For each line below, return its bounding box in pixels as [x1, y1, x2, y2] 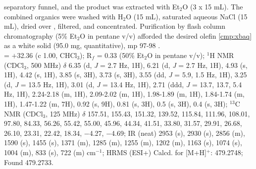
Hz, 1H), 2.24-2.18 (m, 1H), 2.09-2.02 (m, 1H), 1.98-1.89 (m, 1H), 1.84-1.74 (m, [4, 89, 245, 99]
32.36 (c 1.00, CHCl [17, 50, 77, 60]
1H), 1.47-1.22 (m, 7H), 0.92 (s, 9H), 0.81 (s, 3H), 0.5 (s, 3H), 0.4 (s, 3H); [4, 98, 228, 109]
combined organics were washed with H [4, 11, 123, 21]
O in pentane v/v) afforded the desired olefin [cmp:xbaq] [80, 30, 252, 41]
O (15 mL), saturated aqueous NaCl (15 [126, 11, 248, 21]
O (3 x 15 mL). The [182, 1, 243, 11]
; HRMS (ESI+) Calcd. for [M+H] [102, 147, 206, 157]
